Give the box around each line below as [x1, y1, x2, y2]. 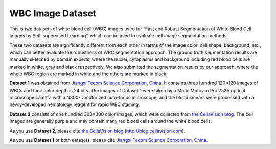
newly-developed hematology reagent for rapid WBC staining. [9, 101, 140, 108]
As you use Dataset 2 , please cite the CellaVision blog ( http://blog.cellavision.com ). [9, 127, 186, 134]
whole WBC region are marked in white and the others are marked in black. [9, 71, 168, 77]
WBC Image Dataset [9, 8, 97, 19]
